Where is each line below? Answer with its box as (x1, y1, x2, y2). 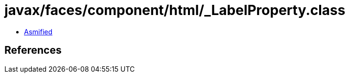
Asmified (24, 27, 53, 36)
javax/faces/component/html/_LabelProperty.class (4, 2, 346, 18)
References (4, 44, 62, 57)
